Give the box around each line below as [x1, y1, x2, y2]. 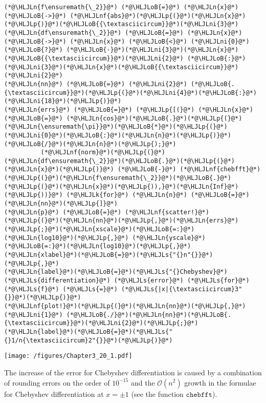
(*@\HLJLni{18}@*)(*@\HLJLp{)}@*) [4, 97, 122, 105]
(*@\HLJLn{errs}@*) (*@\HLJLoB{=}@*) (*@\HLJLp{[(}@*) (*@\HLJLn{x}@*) [4, 106, 253, 113]
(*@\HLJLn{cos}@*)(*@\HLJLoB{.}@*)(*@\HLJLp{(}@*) [66, 114, 242, 122]
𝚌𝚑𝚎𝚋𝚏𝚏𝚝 [186, 391, 212, 398]
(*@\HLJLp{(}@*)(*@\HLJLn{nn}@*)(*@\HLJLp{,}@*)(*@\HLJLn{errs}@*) [4, 217, 239, 225]
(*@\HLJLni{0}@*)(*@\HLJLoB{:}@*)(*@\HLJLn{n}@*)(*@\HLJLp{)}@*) [4, 131, 231, 139]
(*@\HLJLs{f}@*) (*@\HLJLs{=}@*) [4, 285, 118, 293]
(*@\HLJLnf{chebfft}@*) [180, 166, 261, 173]
